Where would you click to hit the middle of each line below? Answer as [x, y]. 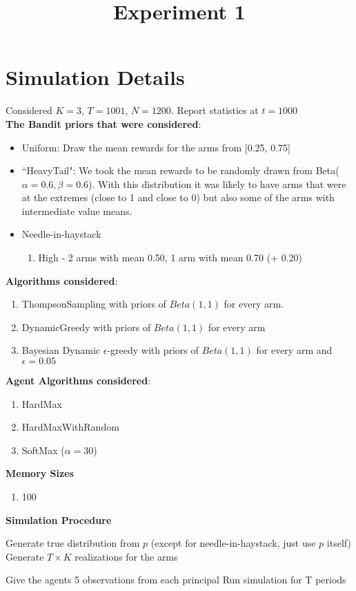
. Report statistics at [215, 110]
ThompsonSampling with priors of [94, 304]
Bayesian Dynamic [61, 350]
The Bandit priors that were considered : [103, 123]
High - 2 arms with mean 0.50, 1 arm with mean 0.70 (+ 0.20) [170, 257]
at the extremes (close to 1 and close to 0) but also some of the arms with [178, 197]
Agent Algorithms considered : [78, 381]
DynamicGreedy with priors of [86, 327]
